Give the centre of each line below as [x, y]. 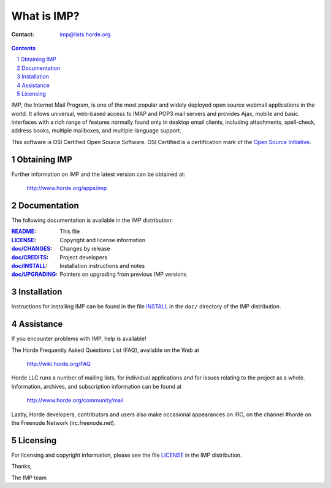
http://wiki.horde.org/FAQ [59, 364]
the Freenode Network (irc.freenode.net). [63, 422]
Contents [24, 48]
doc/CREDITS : [30, 257]
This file [70, 231]
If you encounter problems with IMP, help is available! [79, 339]
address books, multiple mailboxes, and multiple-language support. [97, 131]
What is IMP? [45, 16]
